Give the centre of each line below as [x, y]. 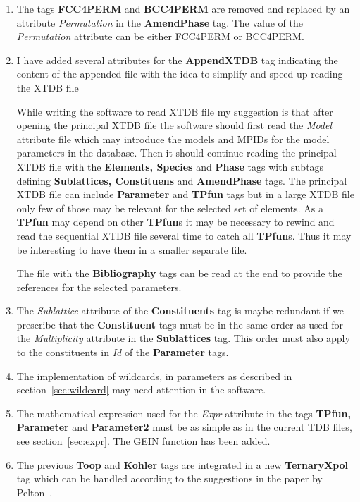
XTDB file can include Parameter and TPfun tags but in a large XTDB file [185, 194]
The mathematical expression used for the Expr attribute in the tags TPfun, [184, 413]
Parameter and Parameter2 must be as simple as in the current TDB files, [184, 427]
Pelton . [35, 492]
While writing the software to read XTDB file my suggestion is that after [175, 111]
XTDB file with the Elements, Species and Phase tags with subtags [170, 166]
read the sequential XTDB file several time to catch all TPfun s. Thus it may [184, 235]
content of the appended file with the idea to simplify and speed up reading [180, 74]
